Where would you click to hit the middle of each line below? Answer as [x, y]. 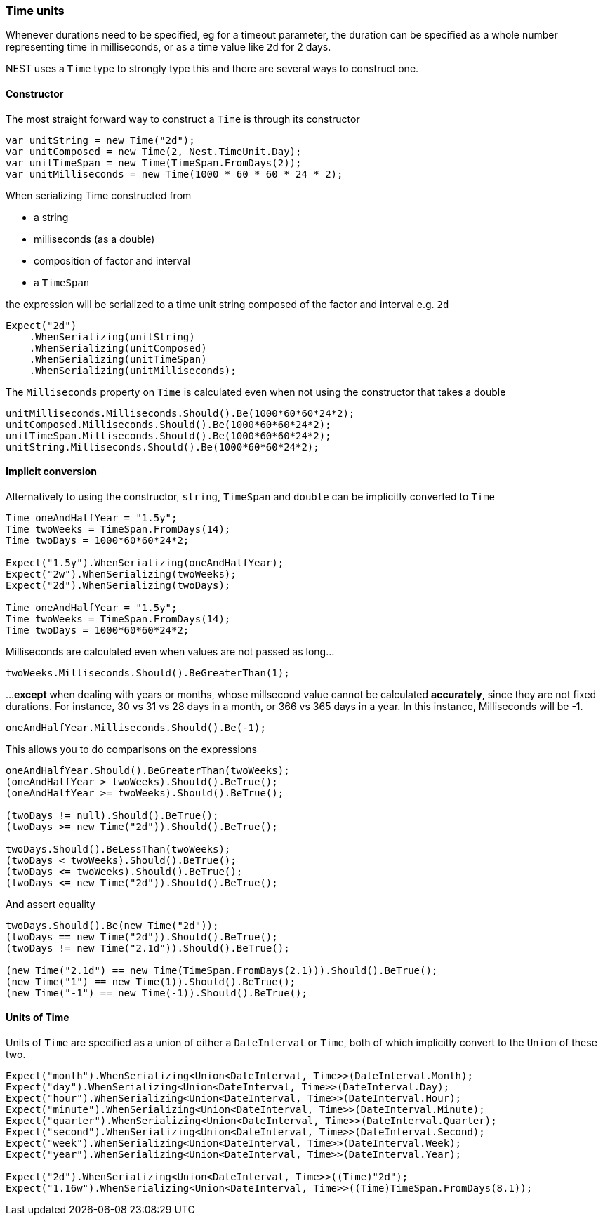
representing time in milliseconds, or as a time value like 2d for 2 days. [168, 47]
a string [51, 217]
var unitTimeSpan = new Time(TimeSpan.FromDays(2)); [154, 162]
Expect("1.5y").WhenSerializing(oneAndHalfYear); [145, 562]
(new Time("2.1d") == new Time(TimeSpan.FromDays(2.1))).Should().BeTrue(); [222, 970]
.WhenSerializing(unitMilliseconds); [133, 370]
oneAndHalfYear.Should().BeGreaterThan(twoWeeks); [148, 770]
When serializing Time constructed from [99, 195]
